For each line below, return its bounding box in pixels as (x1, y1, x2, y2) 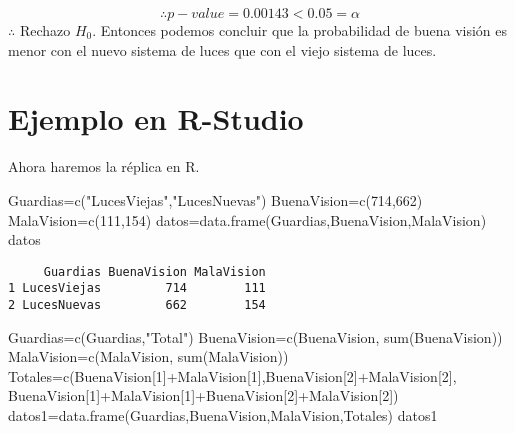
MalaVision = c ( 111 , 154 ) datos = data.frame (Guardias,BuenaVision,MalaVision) (8, 209, 487, 230)
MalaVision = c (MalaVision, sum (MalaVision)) (8, 346, 289, 367)
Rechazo (19, 20, 71, 40)
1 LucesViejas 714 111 (8, 281, 266, 296)
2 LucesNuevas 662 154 (8, 298, 266, 312)
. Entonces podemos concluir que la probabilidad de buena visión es (92, 20, 508, 40)
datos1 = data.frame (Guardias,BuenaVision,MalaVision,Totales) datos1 (8, 405, 438, 426)
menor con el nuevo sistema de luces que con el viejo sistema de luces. (8, 39, 437, 60)
